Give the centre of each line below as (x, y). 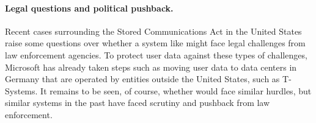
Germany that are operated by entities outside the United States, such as (142, 79)
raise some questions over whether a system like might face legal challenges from (155, 43)
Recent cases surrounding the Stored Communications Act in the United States (153, 31)
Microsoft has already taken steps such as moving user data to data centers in (151, 67)
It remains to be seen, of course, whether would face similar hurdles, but (176, 90)
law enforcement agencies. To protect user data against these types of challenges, (156, 54)
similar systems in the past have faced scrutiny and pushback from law (138, 103)
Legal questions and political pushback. (89, 8)
